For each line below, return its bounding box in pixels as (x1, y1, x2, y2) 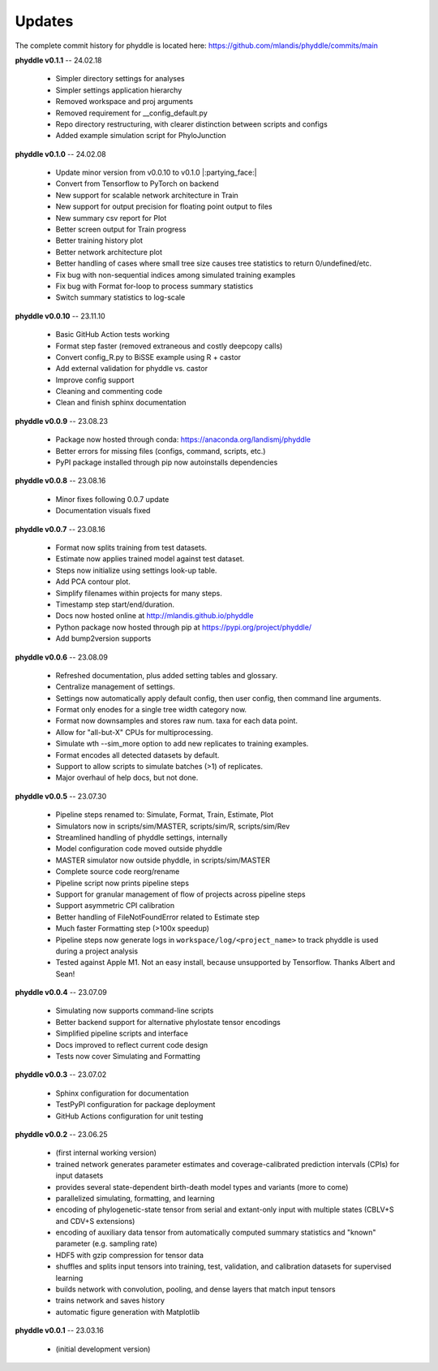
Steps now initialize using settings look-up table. (55, 565, 217, 575)
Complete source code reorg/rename (55, 867, 180, 876)
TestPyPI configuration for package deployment (55, 1100, 216, 1109)
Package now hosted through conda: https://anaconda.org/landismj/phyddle (55, 435, 311, 444)
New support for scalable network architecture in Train (55, 190, 238, 200)
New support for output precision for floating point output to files (55, 201, 273, 211)
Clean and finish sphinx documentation (55, 398, 187, 408)
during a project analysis (55, 946, 138, 956)
